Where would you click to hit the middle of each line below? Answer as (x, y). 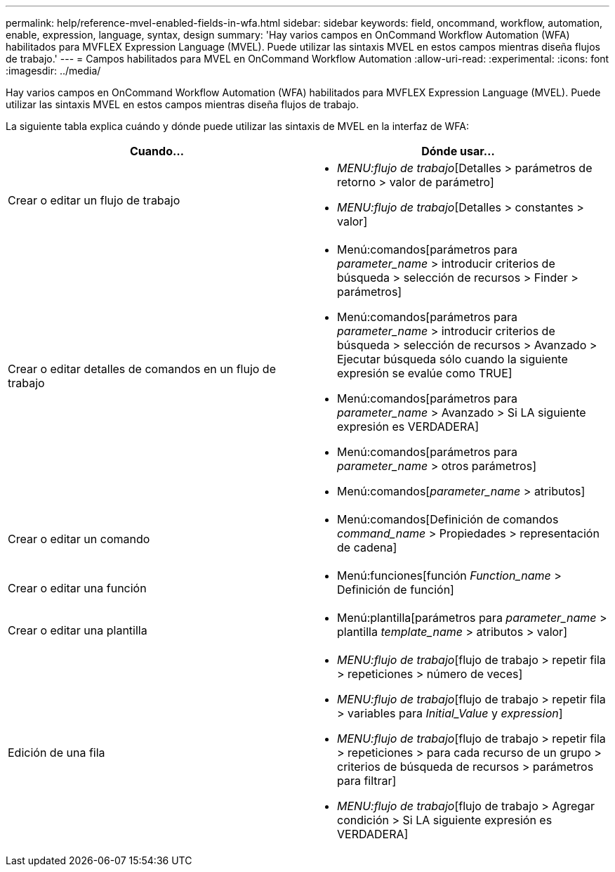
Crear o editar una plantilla (78, 630)
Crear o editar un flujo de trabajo (94, 200)
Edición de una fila (57, 753)
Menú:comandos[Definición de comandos (448, 519)
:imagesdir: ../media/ (53, 71)
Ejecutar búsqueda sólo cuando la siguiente (452, 359)
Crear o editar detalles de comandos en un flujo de (142, 369)
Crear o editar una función (77, 588)
